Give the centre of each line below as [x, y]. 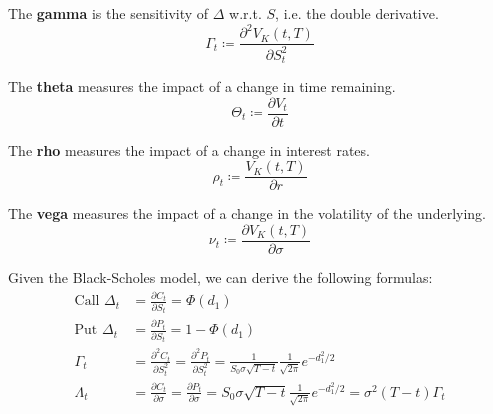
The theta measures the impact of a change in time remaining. [202, 85]
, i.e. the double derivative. [357, 13]
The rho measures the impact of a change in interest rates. [189, 149]
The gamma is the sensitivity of [108, 13]
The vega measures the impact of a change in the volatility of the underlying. [247, 213]
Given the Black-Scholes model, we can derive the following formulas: [220, 276]
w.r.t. [245, 13]
